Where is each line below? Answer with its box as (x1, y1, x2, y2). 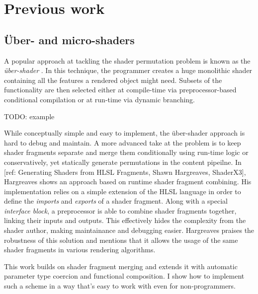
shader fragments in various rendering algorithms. (4, 244, 156, 255)
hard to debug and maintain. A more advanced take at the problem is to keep (4, 137, 241, 147)
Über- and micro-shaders (4, 32, 135, 47)
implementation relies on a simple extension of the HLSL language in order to (4, 186, 241, 196)
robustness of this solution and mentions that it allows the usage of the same (4, 234, 238, 245)
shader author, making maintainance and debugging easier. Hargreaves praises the (4, 225, 255, 235)
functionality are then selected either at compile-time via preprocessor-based (4, 84, 237, 95)
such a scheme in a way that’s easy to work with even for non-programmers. (4, 281, 236, 291)
